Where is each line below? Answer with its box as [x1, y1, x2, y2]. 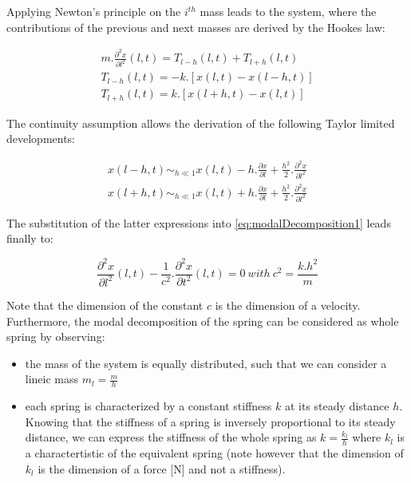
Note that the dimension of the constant [6, 296, 204, 313]
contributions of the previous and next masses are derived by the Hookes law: [6, 18, 385, 35]
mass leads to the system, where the [200, 3, 377, 19]
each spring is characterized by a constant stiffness [25, 398, 272, 414]
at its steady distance [284, 398, 389, 414]
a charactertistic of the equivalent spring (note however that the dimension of [25, 445, 404, 461]
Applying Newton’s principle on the [6, 3, 181, 19]
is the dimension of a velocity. [215, 296, 361, 313]
